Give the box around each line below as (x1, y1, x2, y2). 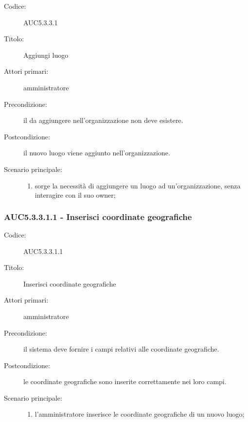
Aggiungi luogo (23, 50, 69, 60)
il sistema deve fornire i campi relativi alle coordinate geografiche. (23, 344, 219, 354)
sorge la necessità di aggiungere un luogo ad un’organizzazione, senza (35, 180, 241, 190)
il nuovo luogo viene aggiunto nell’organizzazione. (23, 148, 170, 158)
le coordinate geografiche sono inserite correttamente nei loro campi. (23, 376, 227, 387)
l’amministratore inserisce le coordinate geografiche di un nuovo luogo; (35, 409, 245, 419)
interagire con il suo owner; (35, 190, 116, 200)
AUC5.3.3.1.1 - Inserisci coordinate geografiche (4, 210, 192, 222)
